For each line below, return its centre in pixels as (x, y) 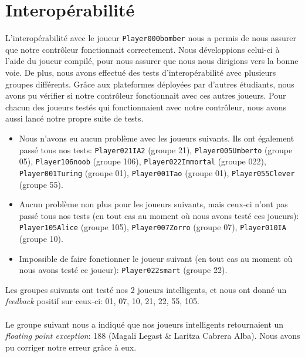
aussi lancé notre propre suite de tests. (74, 118)
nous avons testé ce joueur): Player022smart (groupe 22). (123, 270)
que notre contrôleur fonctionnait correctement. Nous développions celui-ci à (143, 49)
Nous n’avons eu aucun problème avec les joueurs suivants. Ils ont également (157, 138)
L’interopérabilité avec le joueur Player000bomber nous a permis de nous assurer (151, 38)
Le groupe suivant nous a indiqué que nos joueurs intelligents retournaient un (145, 324)
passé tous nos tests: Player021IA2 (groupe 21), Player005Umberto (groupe (156, 149)
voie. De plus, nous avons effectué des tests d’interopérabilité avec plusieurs (141, 72)
